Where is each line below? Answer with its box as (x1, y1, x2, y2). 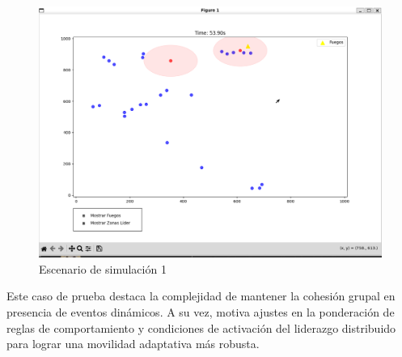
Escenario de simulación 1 (39, 260, 167, 277)
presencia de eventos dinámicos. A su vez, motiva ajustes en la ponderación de (6, 303, 395, 320)
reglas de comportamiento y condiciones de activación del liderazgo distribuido (6, 319, 396, 336)
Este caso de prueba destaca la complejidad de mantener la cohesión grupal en (6, 287, 396, 304)
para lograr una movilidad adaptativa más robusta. (6, 335, 260, 352)
